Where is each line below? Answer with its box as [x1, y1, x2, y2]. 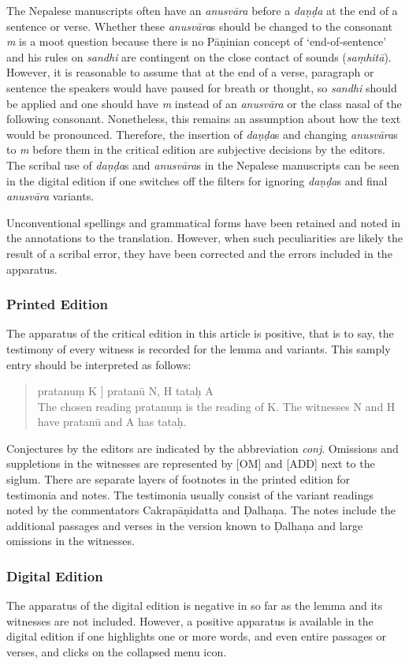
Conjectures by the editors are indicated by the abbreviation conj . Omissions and [6, 439, 399, 456]
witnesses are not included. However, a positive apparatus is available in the [6, 612, 374, 629]
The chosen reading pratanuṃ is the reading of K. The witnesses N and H [37, 398, 396, 414]
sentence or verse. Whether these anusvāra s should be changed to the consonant [6, 17, 392, 34]
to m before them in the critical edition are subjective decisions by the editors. [6, 141, 385, 158]
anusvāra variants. [6, 188, 95, 204]
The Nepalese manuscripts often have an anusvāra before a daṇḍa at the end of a [6, 2, 398, 18]
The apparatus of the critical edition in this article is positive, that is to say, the [6, 325, 394, 342]
